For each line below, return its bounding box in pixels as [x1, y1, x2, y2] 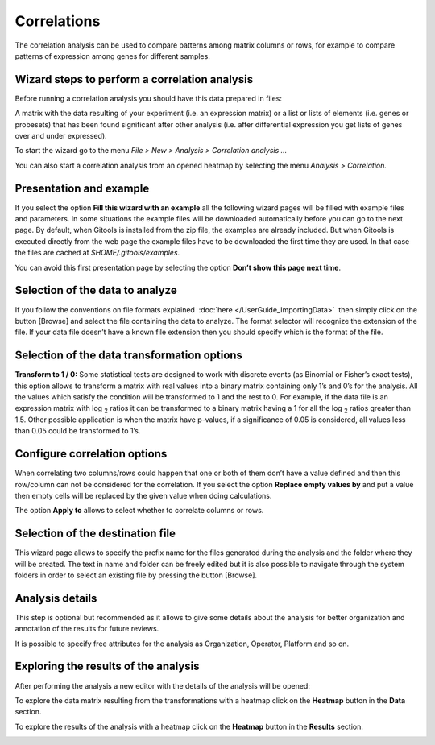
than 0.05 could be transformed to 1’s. [14, 426, 141, 436]
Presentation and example [14, 181, 150, 195]
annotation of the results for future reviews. [14, 624, 159, 634]
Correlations [14, 12, 101, 30]
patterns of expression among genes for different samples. [14, 51, 211, 60]
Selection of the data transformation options [14, 349, 243, 362]
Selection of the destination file [14, 527, 176, 540]
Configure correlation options [14, 447, 168, 461]
